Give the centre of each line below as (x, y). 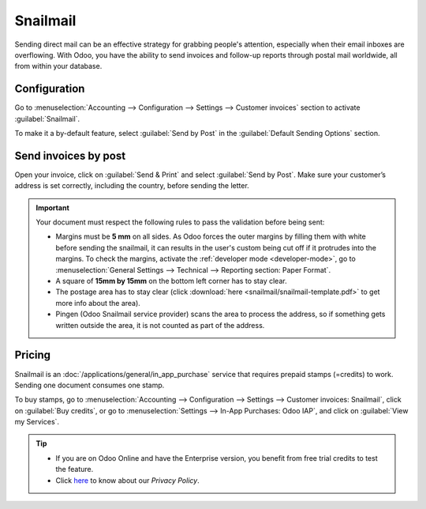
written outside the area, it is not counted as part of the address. (160, 325)
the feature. (75, 469)
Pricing (33, 355)
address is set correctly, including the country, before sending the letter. (132, 186)
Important (53, 207)
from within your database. (58, 66)
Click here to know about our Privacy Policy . (128, 480)
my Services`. (37, 422)
